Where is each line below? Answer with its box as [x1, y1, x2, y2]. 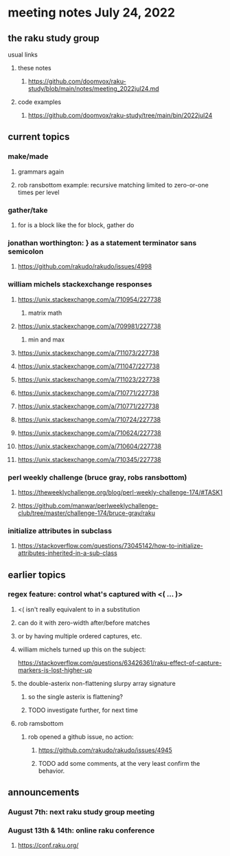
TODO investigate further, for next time [27, 706, 138, 714]
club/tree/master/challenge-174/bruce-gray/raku [17, 508, 155, 517]
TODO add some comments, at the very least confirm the [38, 759, 200, 767]
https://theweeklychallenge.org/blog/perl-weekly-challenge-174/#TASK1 [17, 488, 222, 497]
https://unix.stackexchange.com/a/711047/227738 [17, 362, 160, 370]
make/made [8, 152, 49, 161]
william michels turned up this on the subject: [17, 645, 146, 654]
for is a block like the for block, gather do [17, 220, 135, 229]
